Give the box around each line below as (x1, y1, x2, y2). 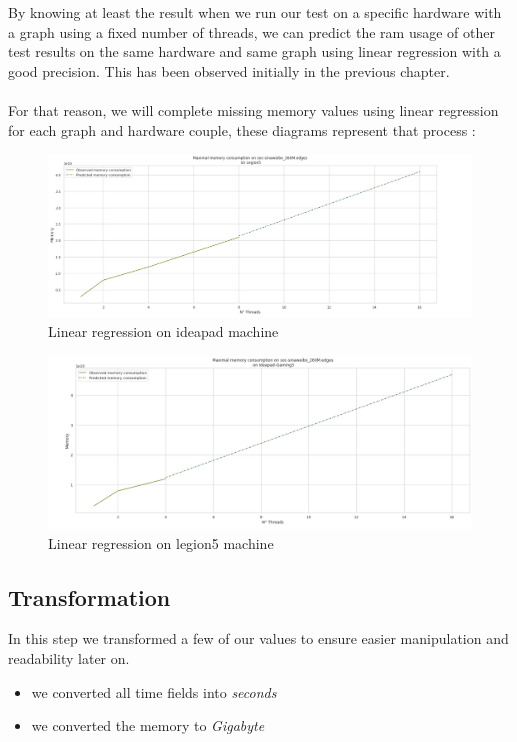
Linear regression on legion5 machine (48, 532, 274, 553)
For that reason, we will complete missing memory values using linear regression (8, 99, 499, 120)
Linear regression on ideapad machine (48, 321, 279, 342)
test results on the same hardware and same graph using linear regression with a (8, 41, 501, 62)
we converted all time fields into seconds (31, 681, 277, 702)
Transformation (8, 581, 171, 612)
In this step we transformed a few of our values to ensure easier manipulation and (8, 628, 509, 649)
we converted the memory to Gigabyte (31, 715, 265, 736)
